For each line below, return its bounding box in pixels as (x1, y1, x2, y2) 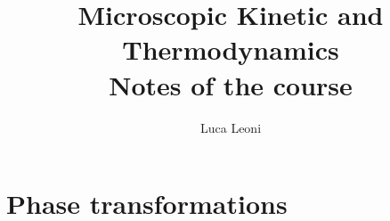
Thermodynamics (122, 31, 339, 68)
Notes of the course (109, 66, 353, 102)
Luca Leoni (199, 118, 262, 136)
